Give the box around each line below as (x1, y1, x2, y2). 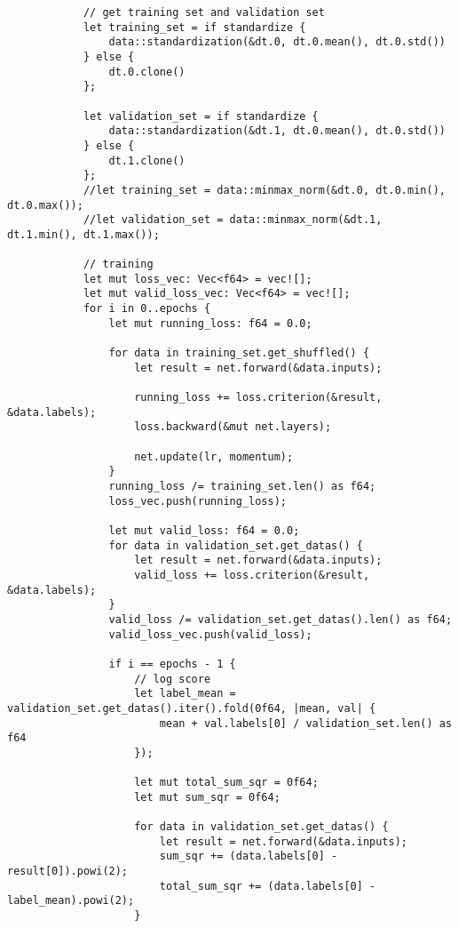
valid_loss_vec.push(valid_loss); (108, 628, 312, 641)
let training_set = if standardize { (83, 20, 306, 34)
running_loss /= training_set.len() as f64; (108, 480, 376, 492)
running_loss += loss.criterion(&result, (134, 391, 383, 404)
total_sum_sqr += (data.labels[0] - (159, 879, 376, 892)
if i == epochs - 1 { (108, 657, 236, 670)
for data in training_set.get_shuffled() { (108, 347, 370, 360)
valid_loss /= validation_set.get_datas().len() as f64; (108, 612, 453, 626)
